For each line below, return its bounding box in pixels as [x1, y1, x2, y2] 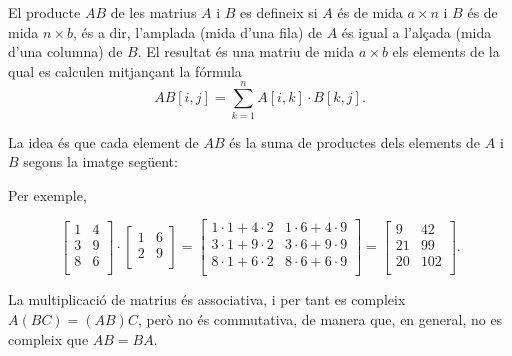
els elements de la [392, 41, 500, 62]
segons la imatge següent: [23, 151, 178, 172]
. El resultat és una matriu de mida [137, 41, 355, 62]
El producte [8, 2, 81, 22]
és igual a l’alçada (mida [341, 21, 492, 42]
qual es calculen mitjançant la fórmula [8, 60, 242, 81]
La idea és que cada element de [8, 131, 199, 152]
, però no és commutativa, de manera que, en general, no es [137, 309, 503, 329]
